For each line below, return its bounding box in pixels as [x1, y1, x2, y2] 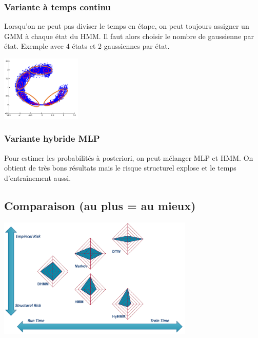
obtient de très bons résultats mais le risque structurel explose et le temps [4, 162, 236, 173]
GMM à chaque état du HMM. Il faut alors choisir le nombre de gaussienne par [4, 30, 254, 41]
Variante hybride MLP [4, 132, 100, 145]
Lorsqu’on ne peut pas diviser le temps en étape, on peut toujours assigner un [4, 21, 249, 31]
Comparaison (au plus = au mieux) [4, 197, 196, 213]
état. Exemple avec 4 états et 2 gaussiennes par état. [4, 41, 170, 51]
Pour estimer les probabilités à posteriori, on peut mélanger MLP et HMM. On [4, 152, 253, 163]
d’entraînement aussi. [4, 172, 71, 183]
